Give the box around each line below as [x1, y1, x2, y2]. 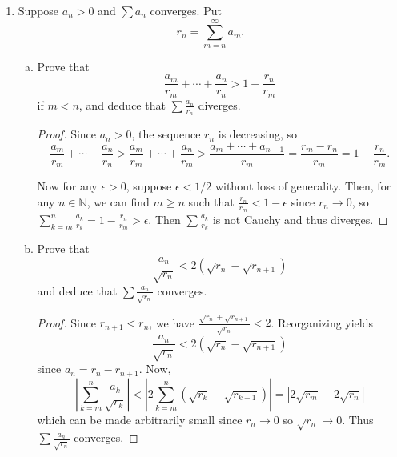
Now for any [37, 178, 98, 194]
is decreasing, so [218, 126, 298, 142]
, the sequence [131, 126, 201, 142]
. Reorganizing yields [271, 314, 374, 331]
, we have [149, 314, 195, 331]
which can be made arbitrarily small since [37, 411, 243, 427]
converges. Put [150, 2, 222, 18]
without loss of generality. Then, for [215, 178, 391, 194]
